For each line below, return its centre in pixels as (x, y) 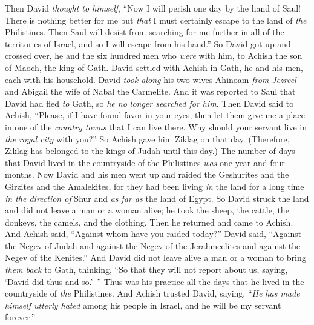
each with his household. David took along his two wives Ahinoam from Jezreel (151, 79)
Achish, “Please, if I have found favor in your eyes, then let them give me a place (155, 115)
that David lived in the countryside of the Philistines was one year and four (145, 162)
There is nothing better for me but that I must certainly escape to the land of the (156, 20)
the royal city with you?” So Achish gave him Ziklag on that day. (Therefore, (147, 139)
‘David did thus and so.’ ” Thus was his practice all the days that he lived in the (155, 281)
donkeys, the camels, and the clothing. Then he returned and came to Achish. (149, 222)
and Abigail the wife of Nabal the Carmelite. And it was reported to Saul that (150, 91)
